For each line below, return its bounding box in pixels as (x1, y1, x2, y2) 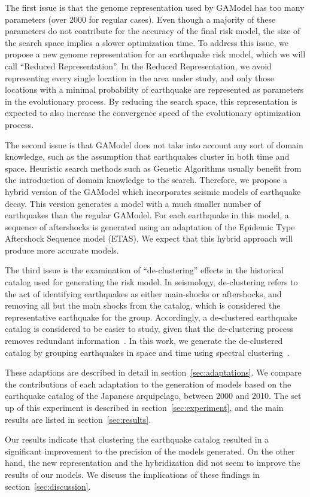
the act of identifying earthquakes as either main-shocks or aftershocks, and (5, 287, 282, 300)
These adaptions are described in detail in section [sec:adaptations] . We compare (5, 366, 302, 379)
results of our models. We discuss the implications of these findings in (5, 468, 260, 480)
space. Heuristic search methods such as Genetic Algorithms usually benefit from (5, 161, 302, 174)
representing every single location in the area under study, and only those (5, 71, 275, 84)
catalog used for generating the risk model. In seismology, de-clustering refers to (5, 276, 298, 288)
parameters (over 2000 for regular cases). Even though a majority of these (5, 13, 276, 25)
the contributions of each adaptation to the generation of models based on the (5, 377, 291, 390)
